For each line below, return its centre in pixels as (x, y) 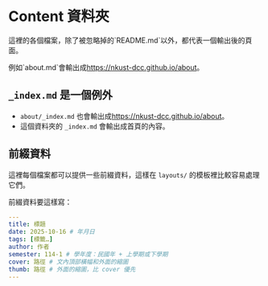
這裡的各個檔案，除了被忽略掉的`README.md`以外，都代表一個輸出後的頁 (130, 40)
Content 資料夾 (59, 16)
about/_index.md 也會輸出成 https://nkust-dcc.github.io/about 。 (124, 116)
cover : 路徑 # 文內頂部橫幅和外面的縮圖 (68, 262)
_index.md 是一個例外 (60, 95)
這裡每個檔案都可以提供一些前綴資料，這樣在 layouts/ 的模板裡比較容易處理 (134, 174)
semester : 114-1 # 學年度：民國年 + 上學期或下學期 (88, 254)
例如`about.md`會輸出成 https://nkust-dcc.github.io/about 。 (106, 67)
